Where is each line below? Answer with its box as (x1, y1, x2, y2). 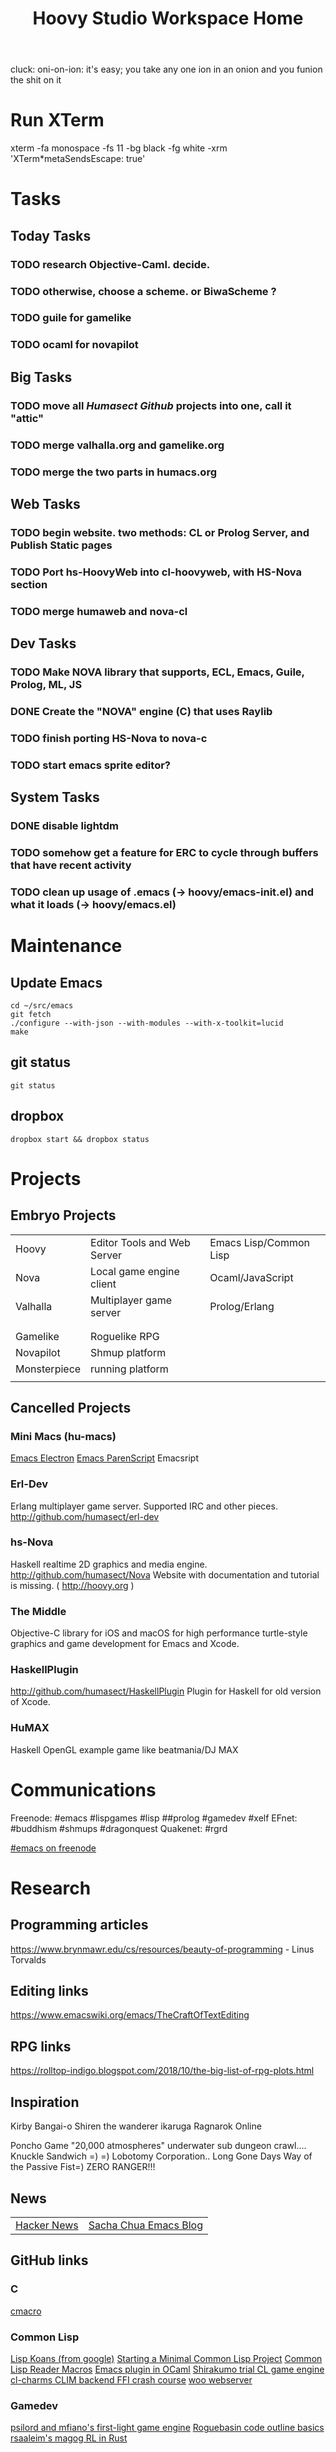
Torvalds (10, 1953, 47, 1966)
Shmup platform (90, 1345, 167, 1359)
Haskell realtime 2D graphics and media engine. (10, 1558, 208, 1570)
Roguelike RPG (90, 1329, 160, 1343)
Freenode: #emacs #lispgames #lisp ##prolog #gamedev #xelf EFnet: (10, 1812, 298, 1824)
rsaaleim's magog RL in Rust (10, 2432, 128, 2444)
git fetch (10, 1009, 52, 1019)
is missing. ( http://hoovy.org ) (10, 1579, 135, 1591)
